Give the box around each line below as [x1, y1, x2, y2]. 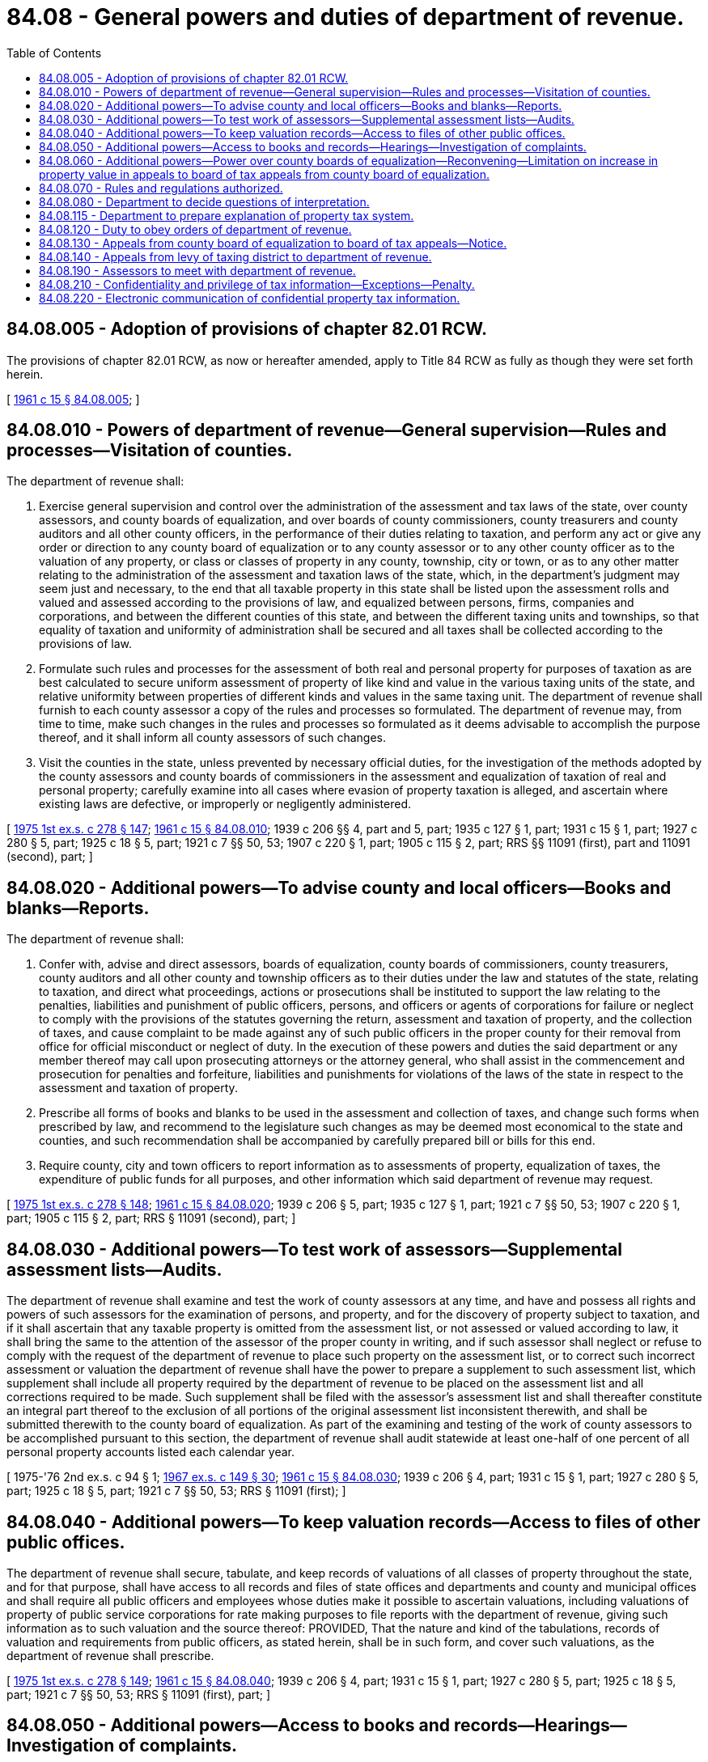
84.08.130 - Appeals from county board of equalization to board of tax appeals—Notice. [39, 235, 507, 250]
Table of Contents [6, 45, 102, 60]
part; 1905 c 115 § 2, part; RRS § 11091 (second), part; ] [6, 1211, 296, 1226]
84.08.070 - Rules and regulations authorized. [39, 180, 283, 195]
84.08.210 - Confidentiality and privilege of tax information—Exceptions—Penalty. [39, 277, 475, 291]
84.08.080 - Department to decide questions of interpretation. [39, 194, 370, 209]
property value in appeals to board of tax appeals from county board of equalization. [39, 167, 490, 181]
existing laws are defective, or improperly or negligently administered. [39, 797, 412, 811]
